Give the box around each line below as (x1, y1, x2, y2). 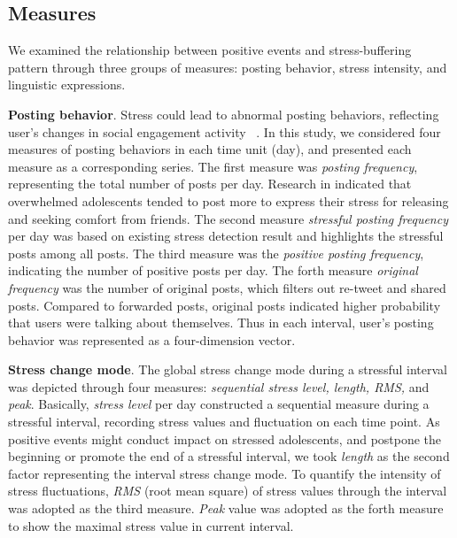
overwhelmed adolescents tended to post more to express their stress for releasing (8, 191, 449, 210)
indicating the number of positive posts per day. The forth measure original (8, 261, 418, 280)
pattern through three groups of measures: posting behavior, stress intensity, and (8, 58, 447, 76)
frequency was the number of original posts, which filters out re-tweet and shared (8, 278, 446, 296)
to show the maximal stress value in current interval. (8, 516, 294, 534)
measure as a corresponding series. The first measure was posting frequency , (8, 157, 418, 175)
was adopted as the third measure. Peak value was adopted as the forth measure (8, 499, 444, 518)
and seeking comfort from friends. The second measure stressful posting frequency (8, 209, 448, 227)
